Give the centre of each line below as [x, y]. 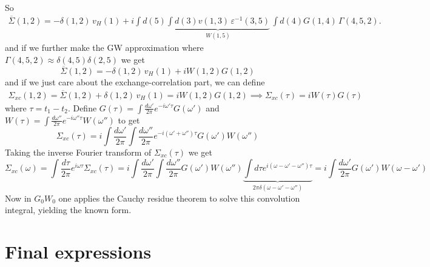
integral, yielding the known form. [68, 210]
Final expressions [78, 251]
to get [129, 120]
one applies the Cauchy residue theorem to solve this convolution [179, 198]
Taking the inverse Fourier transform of [78, 152]
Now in [18, 198]
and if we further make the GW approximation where [104, 48]
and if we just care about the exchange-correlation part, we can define [135, 81]
